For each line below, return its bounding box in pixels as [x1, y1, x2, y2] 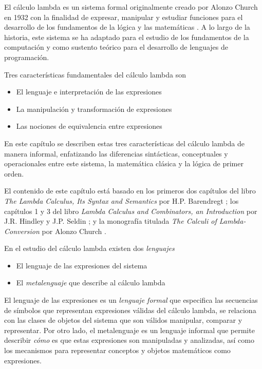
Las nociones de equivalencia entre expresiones [16, 121, 162, 131]
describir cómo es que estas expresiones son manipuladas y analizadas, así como [4, 335, 254, 345]
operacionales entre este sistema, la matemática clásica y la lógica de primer [4, 158, 244, 169]
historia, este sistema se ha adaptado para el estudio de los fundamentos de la [4, 31, 249, 42]
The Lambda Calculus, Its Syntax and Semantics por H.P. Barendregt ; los [4, 195, 239, 206]
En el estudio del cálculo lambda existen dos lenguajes [4, 243, 175, 254]
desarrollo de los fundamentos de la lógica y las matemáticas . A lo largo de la [4, 22, 250, 32]
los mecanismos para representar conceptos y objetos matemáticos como [4, 345, 231, 356]
